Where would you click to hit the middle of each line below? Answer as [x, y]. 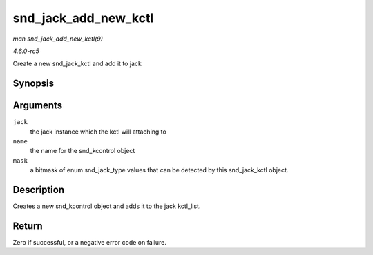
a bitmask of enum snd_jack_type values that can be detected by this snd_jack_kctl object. [159, 170]
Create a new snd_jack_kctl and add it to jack [77, 64]
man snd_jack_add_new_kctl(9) [58, 39]
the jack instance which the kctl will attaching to [98, 132]
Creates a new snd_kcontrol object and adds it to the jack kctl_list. [107, 206]
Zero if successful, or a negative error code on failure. [90, 243]
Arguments [38, 106]
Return [28, 226]
